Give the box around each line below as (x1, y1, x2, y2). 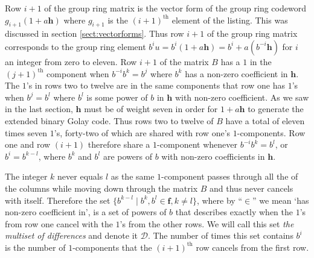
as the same (111, 170, 155, 183)
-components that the (72, 241, 152, 253)
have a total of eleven (225, 114, 305, 127)
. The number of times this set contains (147, 229, 293, 242)
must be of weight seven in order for (84, 102, 218, 115)
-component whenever (157, 138, 238, 151)
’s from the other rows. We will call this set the (120, 217, 294, 230)
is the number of (5, 241, 66, 253)
